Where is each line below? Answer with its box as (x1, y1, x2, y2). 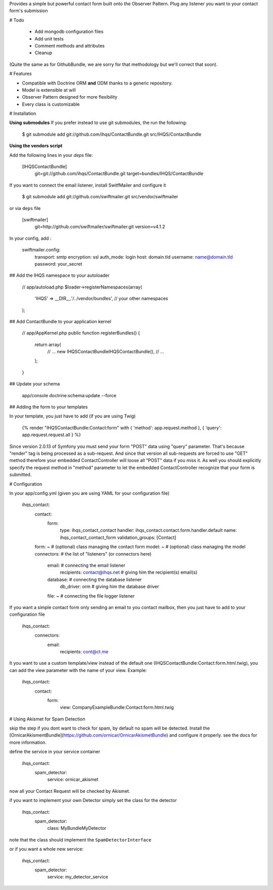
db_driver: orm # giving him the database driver (60, 583, 159, 589)
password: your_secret (34, 261, 82, 267)
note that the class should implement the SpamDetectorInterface (9, 836, 152, 842)
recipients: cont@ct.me (60, 648, 109, 655)
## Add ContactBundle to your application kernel (9, 318, 111, 324)
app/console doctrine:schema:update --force (22, 392, 116, 398)
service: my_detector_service (47, 874, 108, 880)
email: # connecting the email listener (47, 562, 126, 569)
